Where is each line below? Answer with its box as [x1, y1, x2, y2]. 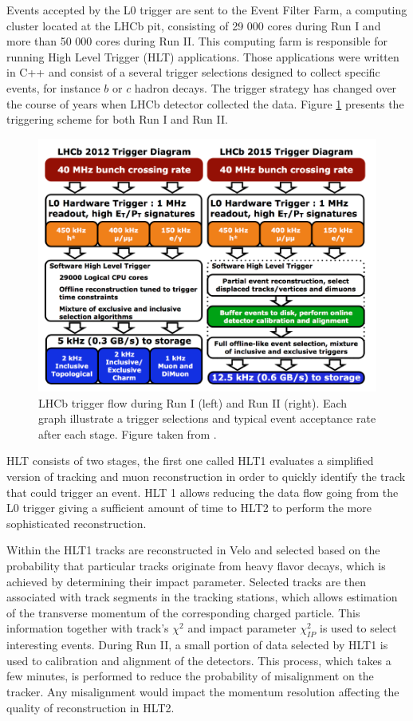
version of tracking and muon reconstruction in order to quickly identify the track [6, 468, 406, 485]
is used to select [320, 620, 397, 636]
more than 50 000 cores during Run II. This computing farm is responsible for [6, 33, 387, 49]
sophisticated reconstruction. [6, 514, 147, 531]
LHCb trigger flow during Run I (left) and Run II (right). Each [38, 394, 348, 411]
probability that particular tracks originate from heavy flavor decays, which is [6, 557, 386, 573]
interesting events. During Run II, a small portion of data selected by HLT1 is [6, 636, 388, 653]
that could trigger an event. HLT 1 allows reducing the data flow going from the [6, 483, 399, 500]
